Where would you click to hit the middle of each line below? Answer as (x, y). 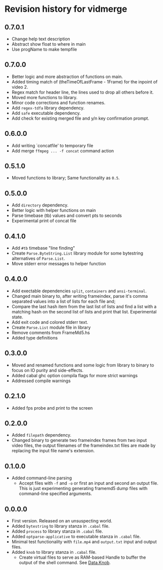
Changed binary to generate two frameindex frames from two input (79, 440)
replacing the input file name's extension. (53, 451)
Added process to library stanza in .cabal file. (57, 531)
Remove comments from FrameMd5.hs (51, 333)
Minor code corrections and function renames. (58, 103)
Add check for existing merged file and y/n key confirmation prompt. (80, 118)
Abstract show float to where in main (49, 44)
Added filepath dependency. (41, 435)
